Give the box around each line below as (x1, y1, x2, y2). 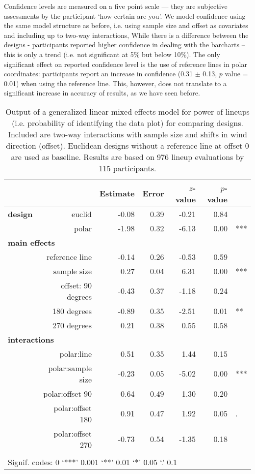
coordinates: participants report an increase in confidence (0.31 (4, 68, 193, 79)
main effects (8, 236, 55, 248)
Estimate (100, 188, 135, 199)
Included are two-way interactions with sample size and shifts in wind (8, 128, 247, 140)
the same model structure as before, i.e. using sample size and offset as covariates (4, 20, 248, 31)
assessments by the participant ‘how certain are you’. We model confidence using (4, 10, 246, 21)
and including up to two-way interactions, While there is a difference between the (4, 30, 249, 40)
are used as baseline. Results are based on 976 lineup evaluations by (11, 151, 244, 162)
